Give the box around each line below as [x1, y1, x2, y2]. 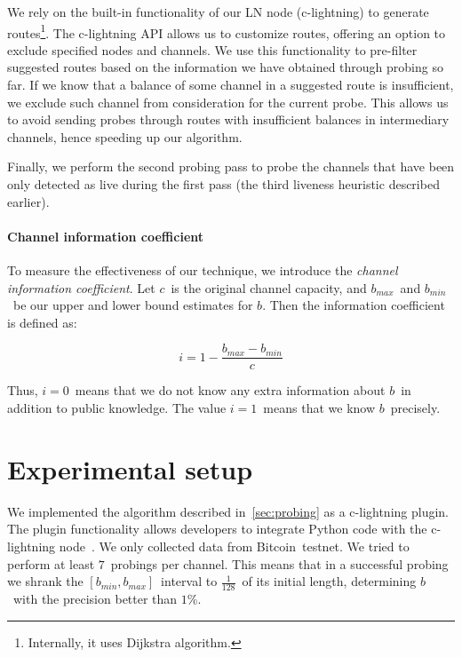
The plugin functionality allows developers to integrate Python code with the [7, 519, 427, 538]
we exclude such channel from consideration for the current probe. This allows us [7, 92, 449, 111]
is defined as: [7, 313, 77, 331]
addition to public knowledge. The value [7, 399, 227, 417]
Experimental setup [7, 450, 253, 487]
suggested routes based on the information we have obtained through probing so [7, 58, 443, 76]
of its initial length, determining [242, 572, 417, 590]
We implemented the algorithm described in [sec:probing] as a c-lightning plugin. [7, 502, 450, 520]
